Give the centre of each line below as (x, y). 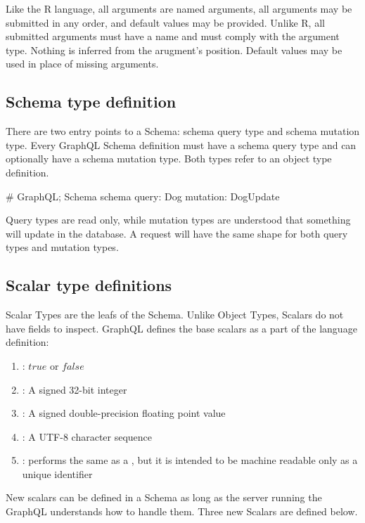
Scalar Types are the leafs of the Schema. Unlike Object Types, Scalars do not (175, 315)
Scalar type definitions (89, 285)
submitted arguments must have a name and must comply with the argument (173, 36)
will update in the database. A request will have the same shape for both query (177, 233)
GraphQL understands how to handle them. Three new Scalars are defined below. (182, 511)
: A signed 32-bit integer (75, 389)
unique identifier (57, 473)
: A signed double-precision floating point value (124, 413)
